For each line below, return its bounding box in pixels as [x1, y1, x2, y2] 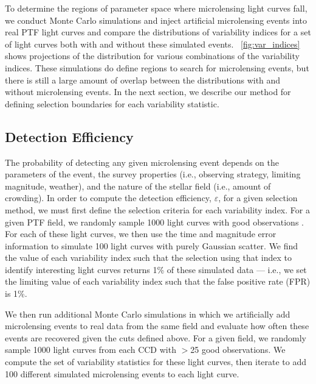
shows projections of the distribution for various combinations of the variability [5, 49, 300, 62]
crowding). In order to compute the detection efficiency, [5, 191, 211, 204]
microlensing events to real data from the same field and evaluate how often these [5, 319, 309, 332]
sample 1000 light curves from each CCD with [5, 343, 176, 356]
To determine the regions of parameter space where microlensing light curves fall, [5, 2, 307, 14]
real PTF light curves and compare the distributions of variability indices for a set [5, 26, 311, 38]
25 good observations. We [190, 343, 286, 356]
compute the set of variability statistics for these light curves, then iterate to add [5, 355, 307, 368]
